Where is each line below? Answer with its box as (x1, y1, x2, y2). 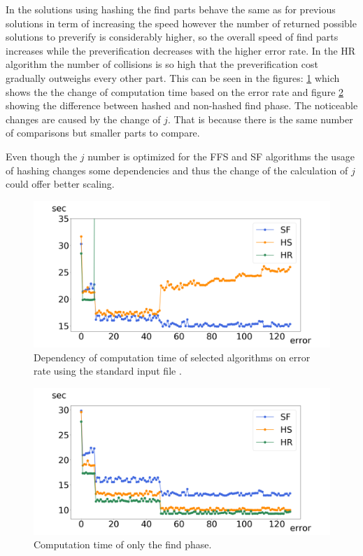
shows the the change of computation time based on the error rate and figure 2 (6, 84, 344, 99)
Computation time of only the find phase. (34, 537, 212, 552)
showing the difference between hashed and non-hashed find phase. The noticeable (6, 98, 358, 113)
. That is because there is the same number (167, 111, 353, 126)
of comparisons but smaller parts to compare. (6, 125, 200, 140)
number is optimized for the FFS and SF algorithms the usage (87, 148, 355, 163)
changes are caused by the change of (6, 111, 161, 126)
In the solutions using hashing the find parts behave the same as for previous (6, 2, 336, 16)
